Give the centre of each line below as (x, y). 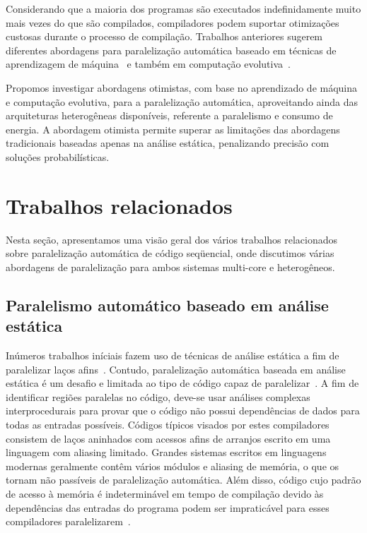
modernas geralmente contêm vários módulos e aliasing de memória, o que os (173, 466)
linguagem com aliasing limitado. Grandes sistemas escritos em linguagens (166, 452)
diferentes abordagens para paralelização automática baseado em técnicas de (171, 50)
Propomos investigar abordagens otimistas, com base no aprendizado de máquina (182, 87)
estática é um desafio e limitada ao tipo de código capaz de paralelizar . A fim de (182, 383)
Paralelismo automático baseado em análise (167, 305)
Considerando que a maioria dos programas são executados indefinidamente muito (183, 8)
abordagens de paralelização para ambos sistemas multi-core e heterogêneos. (170, 266)
